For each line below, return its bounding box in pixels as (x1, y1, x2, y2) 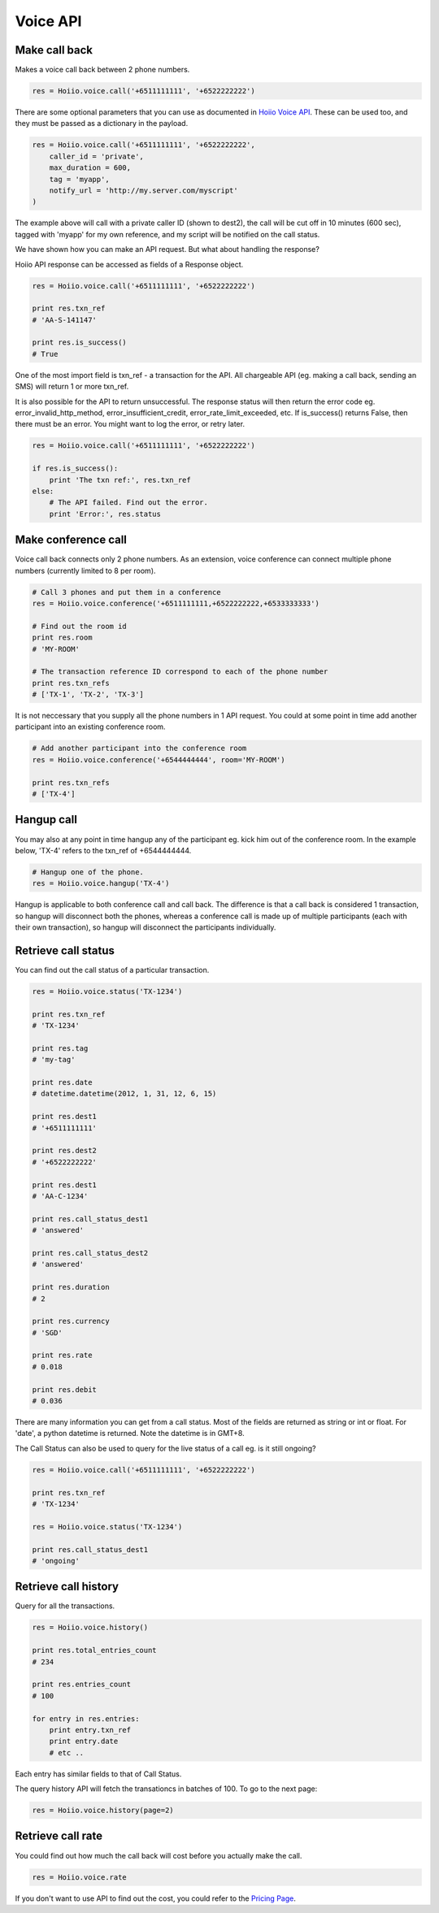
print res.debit (32, 1385, 98, 1394)
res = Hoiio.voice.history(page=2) (32, 1806, 174, 1815)
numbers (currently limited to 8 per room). (15, 566, 156, 575)
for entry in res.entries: (32, 1714, 140, 1723)
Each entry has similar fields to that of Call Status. (15, 1768, 182, 1779)
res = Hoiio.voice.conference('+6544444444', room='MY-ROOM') (32, 755, 285, 764)
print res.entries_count (32, 1680, 132, 1690)
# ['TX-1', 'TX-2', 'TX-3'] (32, 690, 144, 699)
